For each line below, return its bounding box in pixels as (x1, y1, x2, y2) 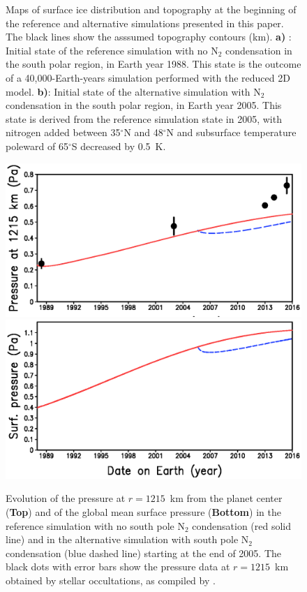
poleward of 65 (6, 138, 68, 153)
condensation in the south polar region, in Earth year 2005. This (6, 98, 282, 112)
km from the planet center (170, 491, 283, 505)
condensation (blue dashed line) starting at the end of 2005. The (6, 545, 282, 560)
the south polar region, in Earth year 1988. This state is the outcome (6, 57, 301, 71)
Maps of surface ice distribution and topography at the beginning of (6, 2, 297, 16)
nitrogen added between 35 (6, 125, 121, 140)
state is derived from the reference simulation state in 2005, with (6, 111, 282, 126)
